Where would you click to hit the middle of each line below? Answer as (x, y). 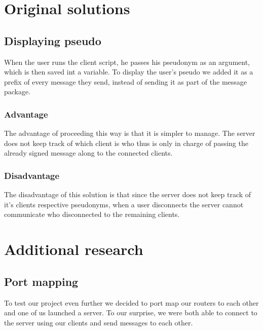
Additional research (74, 249)
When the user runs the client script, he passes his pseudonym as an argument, (127, 62)
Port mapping (41, 281)
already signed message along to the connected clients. (88, 153)
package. (17, 91)
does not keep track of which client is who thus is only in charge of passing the (126, 143)
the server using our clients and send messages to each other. (99, 322)
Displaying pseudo (53, 40)
